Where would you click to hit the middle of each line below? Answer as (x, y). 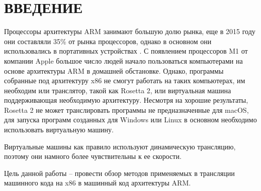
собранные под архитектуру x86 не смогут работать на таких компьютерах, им (125, 80)
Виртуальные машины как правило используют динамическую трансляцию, (120, 146)
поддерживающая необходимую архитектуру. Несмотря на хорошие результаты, (126, 100)
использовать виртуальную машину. (59, 130)
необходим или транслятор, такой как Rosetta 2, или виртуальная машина (118, 90)
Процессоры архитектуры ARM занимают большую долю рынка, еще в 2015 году (130, 31)
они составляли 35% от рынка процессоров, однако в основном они (108, 41)
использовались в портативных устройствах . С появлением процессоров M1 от (126, 51)
